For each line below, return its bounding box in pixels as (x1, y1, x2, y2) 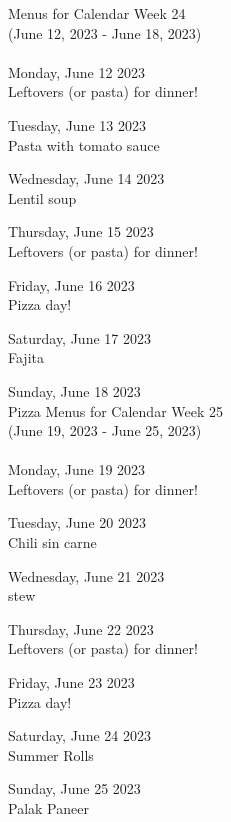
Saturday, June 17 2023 (8, 327, 151, 348)
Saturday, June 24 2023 (8, 725, 151, 746)
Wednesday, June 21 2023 (8, 565, 165, 586)
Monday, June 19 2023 (8, 459, 146, 480)
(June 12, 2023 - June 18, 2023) (8, 22, 202, 43)
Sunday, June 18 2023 (8, 380, 141, 401)
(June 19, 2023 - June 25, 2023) (8, 420, 202, 441)
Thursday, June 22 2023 (8, 618, 154, 639)
